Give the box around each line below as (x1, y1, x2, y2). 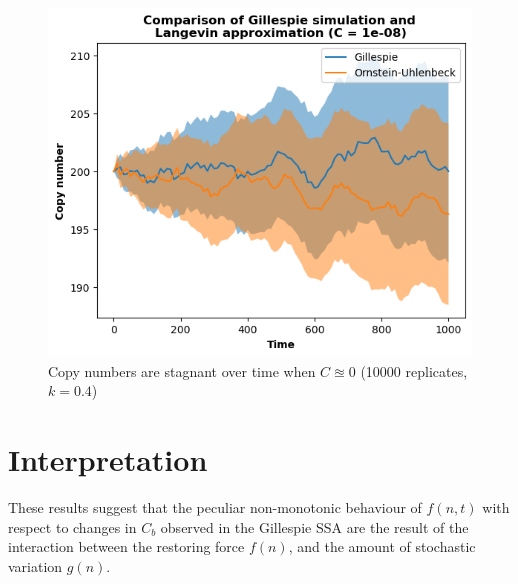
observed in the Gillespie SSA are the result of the (160, 516, 469, 537)
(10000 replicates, (360, 360, 468, 381)
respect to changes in (8, 516, 137, 537)
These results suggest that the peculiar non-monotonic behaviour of (8, 496, 422, 517)
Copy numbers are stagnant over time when (48, 360, 316, 381)
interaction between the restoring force (8, 536, 245, 557)
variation (8, 555, 63, 576)
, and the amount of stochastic (288, 536, 476, 557)
